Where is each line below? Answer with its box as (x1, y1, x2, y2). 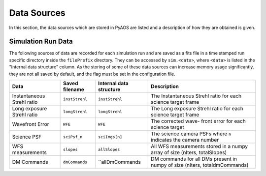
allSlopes (98, 147, 120, 152)
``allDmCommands (98, 159, 141, 166)
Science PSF (12, 133, 42, 140)
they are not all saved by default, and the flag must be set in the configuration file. (9, 71, 175, 77)
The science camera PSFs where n (151, 130, 232, 137)
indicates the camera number (151, 137, 219, 144)
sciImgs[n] (98, 134, 123, 140)
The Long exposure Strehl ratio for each (151, 105, 243, 112)
